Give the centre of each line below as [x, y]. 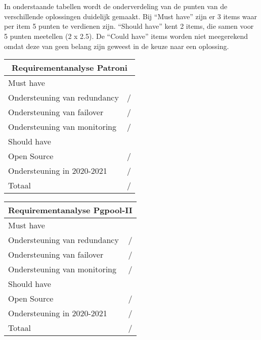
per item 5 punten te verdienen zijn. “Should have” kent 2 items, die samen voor [129, 26]
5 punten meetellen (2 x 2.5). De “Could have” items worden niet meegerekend [126, 36]
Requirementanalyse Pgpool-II [70, 210]
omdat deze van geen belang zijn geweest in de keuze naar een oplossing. [117, 46]
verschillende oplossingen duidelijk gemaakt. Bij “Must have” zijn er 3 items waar [131, 16]
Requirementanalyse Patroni [69, 68]
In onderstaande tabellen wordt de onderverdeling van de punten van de [116, 6]
